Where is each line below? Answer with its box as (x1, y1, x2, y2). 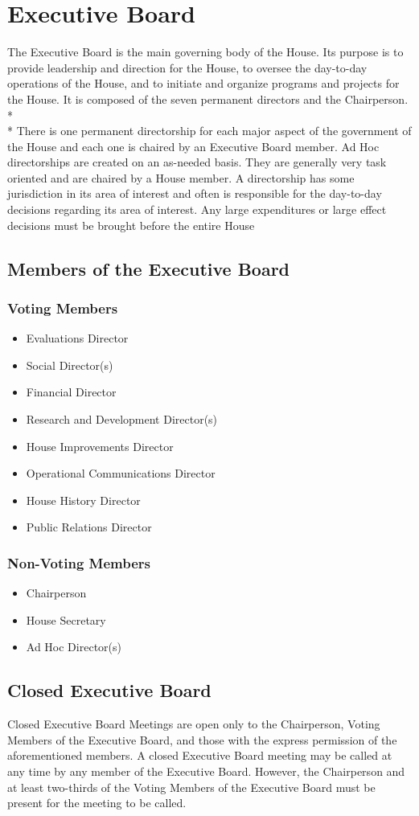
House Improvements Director (26, 437, 174, 454)
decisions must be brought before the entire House (7, 216, 255, 233)
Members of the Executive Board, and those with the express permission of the (7, 731, 397, 748)
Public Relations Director (26, 519, 152, 535)
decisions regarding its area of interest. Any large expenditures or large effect (7, 201, 387, 218)
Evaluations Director (26, 330, 129, 346)
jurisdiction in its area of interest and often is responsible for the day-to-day (7, 185, 382, 202)
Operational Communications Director (26, 465, 216, 482)
